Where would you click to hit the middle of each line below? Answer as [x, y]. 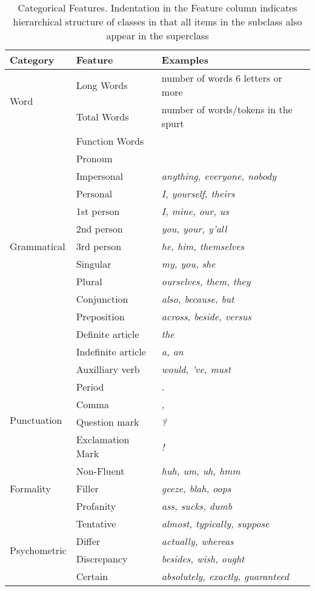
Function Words [110, 141]
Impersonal [100, 176]
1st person [98, 211]
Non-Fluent [100, 471]
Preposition [100, 316]
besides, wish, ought [203, 559]
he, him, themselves [203, 246]
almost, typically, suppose [215, 523]
